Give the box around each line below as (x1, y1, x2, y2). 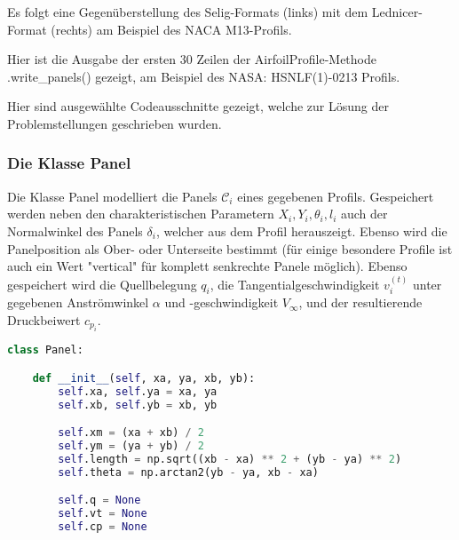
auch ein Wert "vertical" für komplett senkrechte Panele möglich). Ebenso (7, 257, 408, 275)
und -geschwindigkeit (164, 293, 279, 312)
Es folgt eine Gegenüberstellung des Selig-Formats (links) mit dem (7, 3, 368, 20)
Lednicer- (371, 3, 423, 20)
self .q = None (58, 494, 141, 507)
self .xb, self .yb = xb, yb (58, 398, 218, 411)
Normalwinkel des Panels (7, 221, 143, 240)
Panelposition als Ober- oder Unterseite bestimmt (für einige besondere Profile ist (7, 239, 453, 258)
